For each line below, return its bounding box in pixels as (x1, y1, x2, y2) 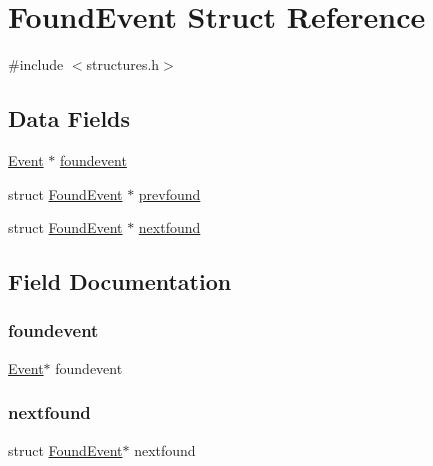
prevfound (138, 183, 201, 204)
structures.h (86, 54, 160, 75)
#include (8, 54, 64, 75)
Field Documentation (8, 266, 232, 297)
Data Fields (8, 103, 131, 134)
